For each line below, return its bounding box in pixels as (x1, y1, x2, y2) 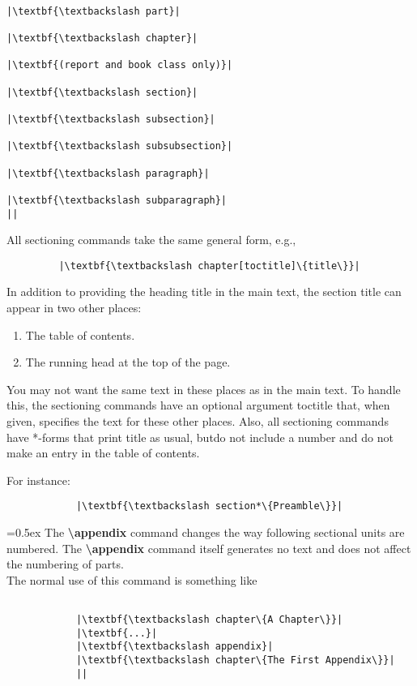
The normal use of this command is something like (6, 571, 257, 588)
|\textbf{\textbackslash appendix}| (75, 641, 274, 653)
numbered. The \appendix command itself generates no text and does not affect (6, 539, 411, 556)
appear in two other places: (6, 299, 142, 315)
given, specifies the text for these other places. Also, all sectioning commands (6, 412, 389, 429)
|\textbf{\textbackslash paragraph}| (6, 167, 210, 179)
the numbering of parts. (6, 555, 124, 572)
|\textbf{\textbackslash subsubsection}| (6, 140, 233, 152)
